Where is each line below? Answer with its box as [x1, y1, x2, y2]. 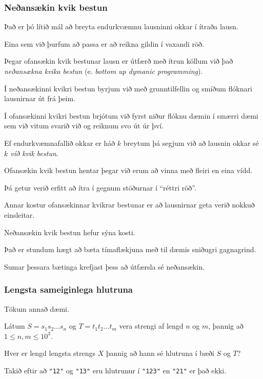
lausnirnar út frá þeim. [4, 93, 76, 104]
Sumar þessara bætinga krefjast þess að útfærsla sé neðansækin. [4, 261, 205, 272]
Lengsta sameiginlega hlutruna [4, 283, 133, 296]
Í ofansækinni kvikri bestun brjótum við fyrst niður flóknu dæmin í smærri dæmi [4, 110, 258, 121]
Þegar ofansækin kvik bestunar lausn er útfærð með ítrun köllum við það [4, 55, 233, 66]
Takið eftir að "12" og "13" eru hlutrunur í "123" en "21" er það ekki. [4, 365, 227, 375]
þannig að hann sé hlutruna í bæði [106, 348, 214, 358]
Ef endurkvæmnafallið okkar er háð [4, 137, 115, 148]
